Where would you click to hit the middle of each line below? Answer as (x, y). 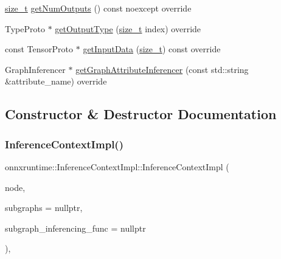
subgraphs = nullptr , (44, 208)
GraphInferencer (35, 69)
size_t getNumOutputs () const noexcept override (98, 8)
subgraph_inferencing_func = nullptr (75, 228)
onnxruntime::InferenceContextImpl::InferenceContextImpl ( (117, 166)
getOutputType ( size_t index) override (128, 28)
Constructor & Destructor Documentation (141, 114)
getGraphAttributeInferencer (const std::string (162, 69)
